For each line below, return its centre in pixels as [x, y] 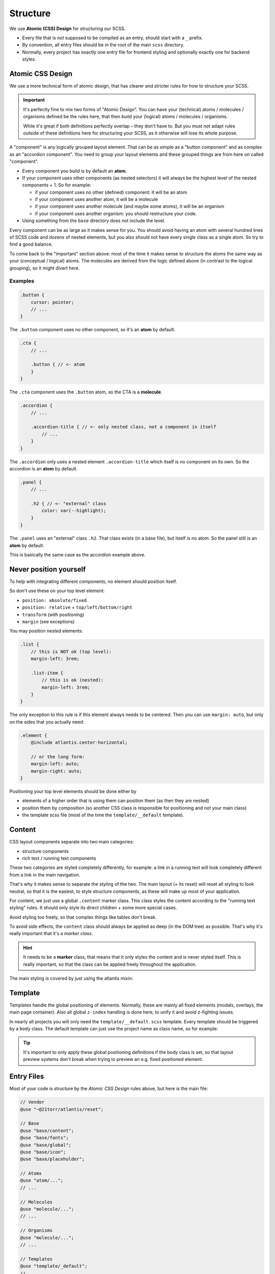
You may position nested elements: [46, 631]
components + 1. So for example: [57, 185]
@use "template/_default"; [54, 1266]
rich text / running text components [59, 858]
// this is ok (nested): [73, 680]
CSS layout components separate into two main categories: [72, 842]
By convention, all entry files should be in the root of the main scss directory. [103, 45]
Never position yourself [48, 569]
